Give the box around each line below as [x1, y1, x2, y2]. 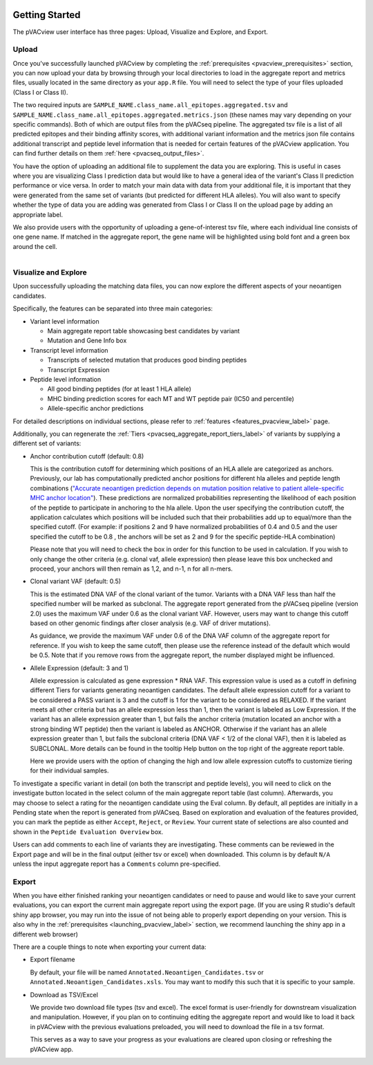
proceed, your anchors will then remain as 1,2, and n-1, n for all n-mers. [30, 564, 233, 573]
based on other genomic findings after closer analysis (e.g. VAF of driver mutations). [30, 619, 271, 627]
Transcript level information [30, 346, 108, 354]
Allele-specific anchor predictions [47, 405, 144, 413]
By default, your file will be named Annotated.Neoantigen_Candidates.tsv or [30, 968, 264, 976]
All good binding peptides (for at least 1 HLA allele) [47, 385, 191, 393]
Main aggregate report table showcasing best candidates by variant [47, 327, 240, 335]
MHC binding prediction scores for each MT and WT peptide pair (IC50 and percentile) [47, 394, 295, 402]
